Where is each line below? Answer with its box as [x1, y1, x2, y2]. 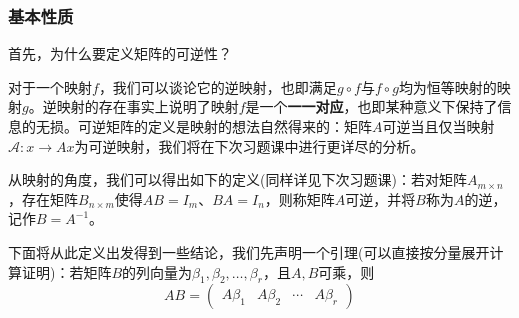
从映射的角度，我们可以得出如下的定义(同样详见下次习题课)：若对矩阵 [8, 169, 467, 190]
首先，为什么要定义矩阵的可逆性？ [8, 43, 232, 64]
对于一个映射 [8, 76, 92, 97]
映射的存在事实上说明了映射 [56, 96, 239, 117]
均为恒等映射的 [398, 76, 497, 97]
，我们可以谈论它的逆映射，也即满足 [98, 76, 337, 97]
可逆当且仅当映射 [382, 116, 495, 136]
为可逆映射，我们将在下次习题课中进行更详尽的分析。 [74, 135, 425, 156]
